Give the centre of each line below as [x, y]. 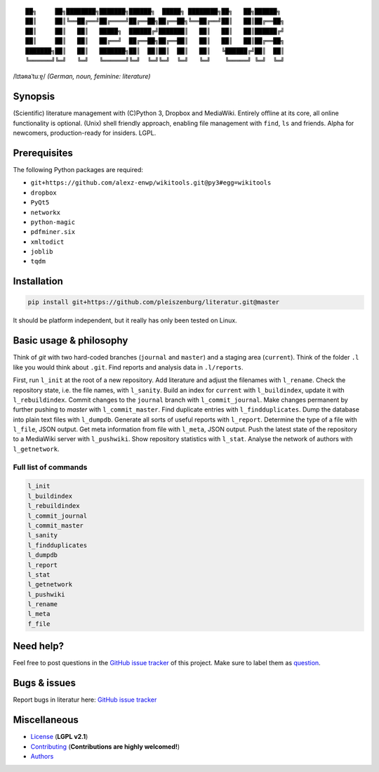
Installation [38, 281]
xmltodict [47, 242]
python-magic [53, 222]
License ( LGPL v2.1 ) [59, 737]
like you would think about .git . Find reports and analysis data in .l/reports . [128, 367]
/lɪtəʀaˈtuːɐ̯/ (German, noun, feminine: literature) [82, 77]
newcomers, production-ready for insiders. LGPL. [85, 133]
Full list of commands [50, 467]
